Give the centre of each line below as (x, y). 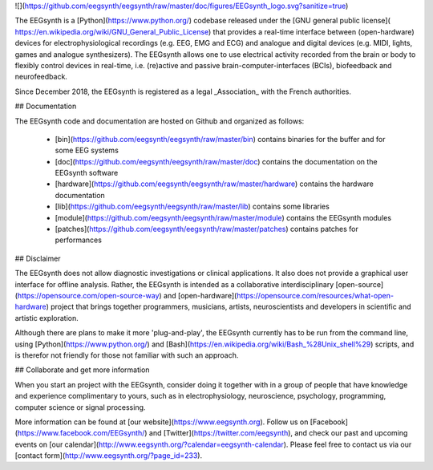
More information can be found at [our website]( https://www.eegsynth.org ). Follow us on (162, 422)
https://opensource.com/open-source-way (88, 295)
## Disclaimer (38, 258)
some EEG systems (87, 150)
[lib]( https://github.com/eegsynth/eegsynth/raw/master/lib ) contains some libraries (192, 207)
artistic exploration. (47, 318)
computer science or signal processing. (80, 407)
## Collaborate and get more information (82, 370)
